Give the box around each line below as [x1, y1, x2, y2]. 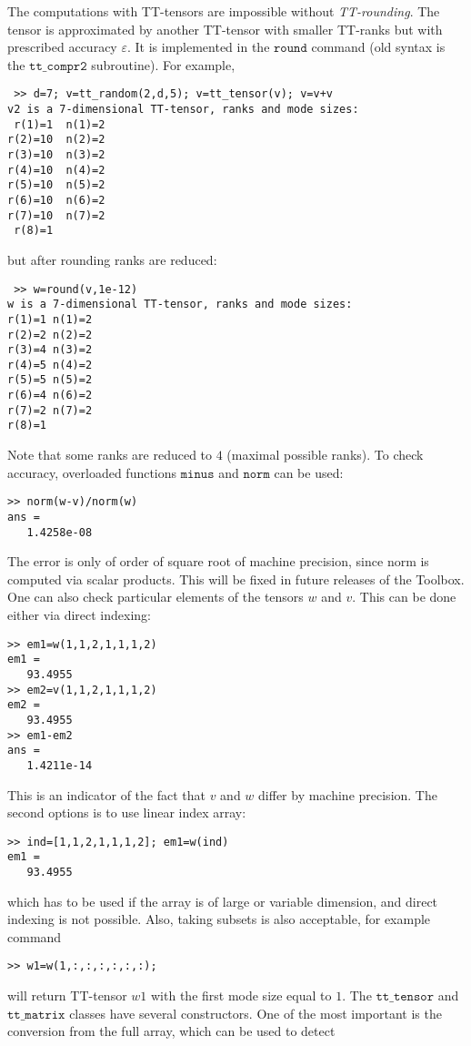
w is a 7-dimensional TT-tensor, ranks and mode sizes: [7, 298, 353, 311]
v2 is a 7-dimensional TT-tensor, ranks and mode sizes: [7, 103, 359, 117]
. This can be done [352, 587, 456, 606]
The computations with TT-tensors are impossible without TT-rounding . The [7, 2, 440, 20]
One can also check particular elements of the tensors [7, 587, 304, 606]
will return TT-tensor [7, 986, 127, 1005]
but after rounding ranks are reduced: [7, 249, 217, 269]
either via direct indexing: [7, 605, 151, 625]
